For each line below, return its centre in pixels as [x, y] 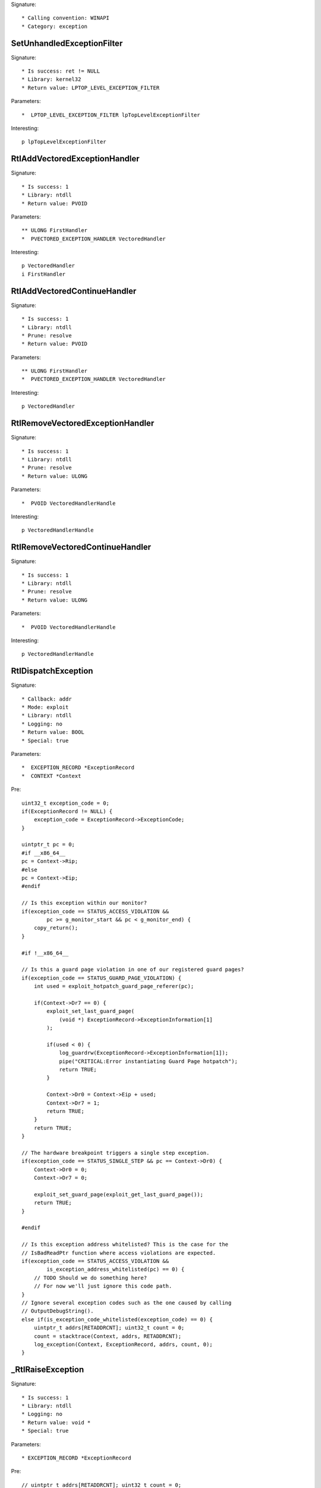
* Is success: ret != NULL [61, 71]
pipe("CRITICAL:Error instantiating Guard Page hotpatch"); [148, 1061]
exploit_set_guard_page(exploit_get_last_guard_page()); [118, 1194]
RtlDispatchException [52, 671]
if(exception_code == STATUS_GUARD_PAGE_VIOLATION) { [101, 978]
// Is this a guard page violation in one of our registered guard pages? [133, 970]
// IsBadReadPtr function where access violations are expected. [119, 1253]
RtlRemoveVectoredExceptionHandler [83, 423]
